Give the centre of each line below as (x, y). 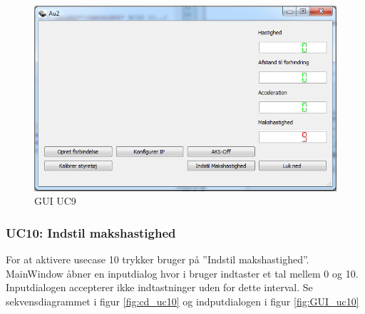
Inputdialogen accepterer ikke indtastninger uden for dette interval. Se (159, 287)
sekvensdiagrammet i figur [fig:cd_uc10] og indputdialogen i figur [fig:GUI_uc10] (182, 302)
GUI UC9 (55, 201)
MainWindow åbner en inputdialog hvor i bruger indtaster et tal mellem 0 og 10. (182, 273)
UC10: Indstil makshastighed (91, 232)
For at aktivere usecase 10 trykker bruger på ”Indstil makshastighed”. (158, 259)
